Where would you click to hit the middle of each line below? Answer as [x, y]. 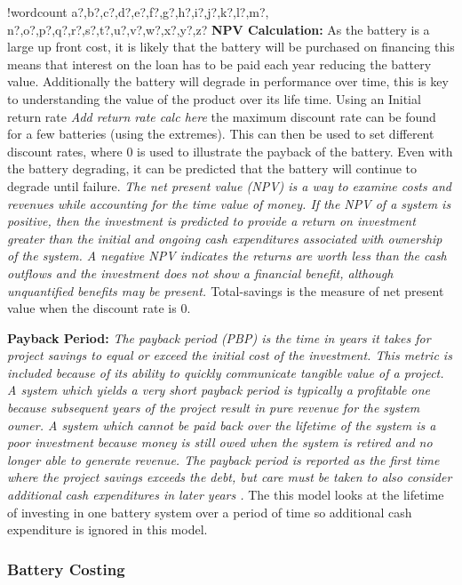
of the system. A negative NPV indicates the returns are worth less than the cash [227, 256]
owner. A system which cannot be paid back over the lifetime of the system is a [222, 425]
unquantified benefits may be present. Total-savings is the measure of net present [226, 290]
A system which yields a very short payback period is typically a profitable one [219, 390]
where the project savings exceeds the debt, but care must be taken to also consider [230, 477]
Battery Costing [66, 569]
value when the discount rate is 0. [99, 308]
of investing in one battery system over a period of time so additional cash [210, 512]
